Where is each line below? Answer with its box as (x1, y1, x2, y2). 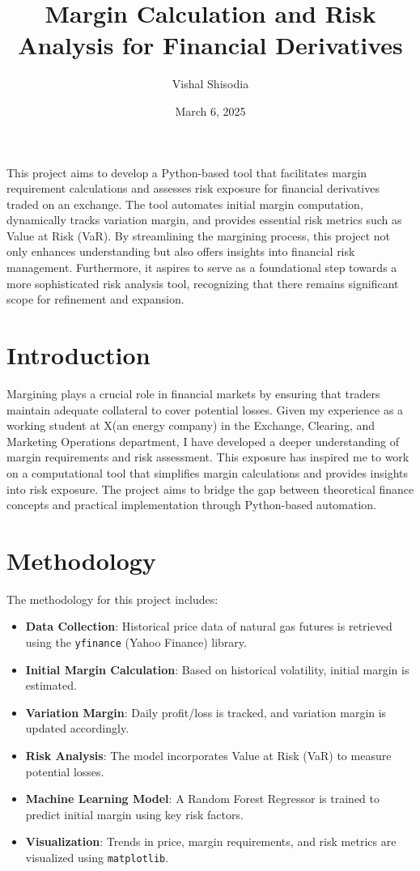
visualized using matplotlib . (25, 849, 169, 866)
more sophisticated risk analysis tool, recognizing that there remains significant (6, 274, 399, 291)
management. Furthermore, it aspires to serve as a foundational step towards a (6, 259, 397, 276)
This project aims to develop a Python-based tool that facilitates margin (6, 164, 367, 181)
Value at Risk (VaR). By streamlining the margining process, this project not (6, 227, 391, 244)
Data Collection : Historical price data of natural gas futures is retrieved (25, 618, 392, 635)
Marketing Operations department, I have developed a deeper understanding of (6, 432, 399, 449)
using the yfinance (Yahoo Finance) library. (25, 634, 247, 651)
